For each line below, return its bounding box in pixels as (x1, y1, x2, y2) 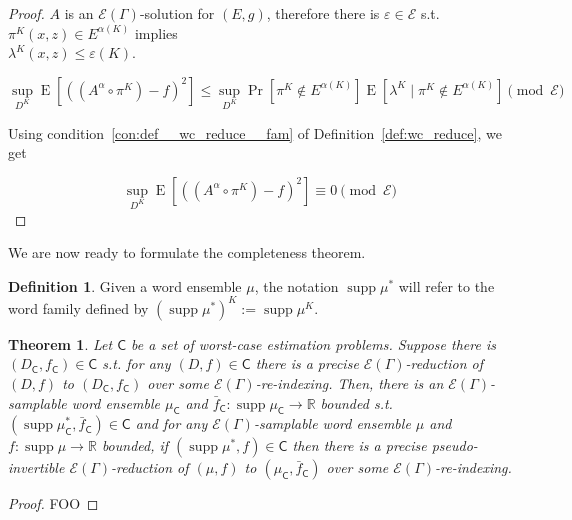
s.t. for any (102, 353, 171, 374)
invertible (8, 457, 65, 478)
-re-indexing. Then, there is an (255, 373, 444, 393)
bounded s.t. (320, 392, 393, 413)
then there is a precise (292, 435, 427, 456)
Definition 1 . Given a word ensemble (8, 275, 242, 296)
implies (134, 22, 178, 43)
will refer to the (398, 275, 495, 296)
